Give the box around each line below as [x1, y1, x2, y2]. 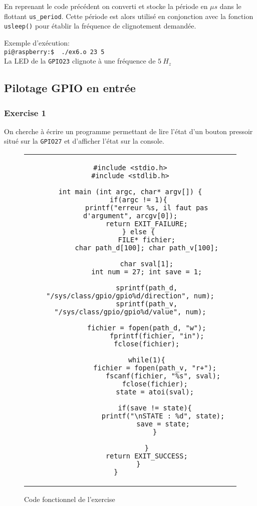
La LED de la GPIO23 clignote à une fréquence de [4, 56, 156, 66]
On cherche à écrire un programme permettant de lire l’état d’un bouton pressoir [4, 126, 253, 136]
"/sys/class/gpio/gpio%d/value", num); [54, 308, 206, 316]
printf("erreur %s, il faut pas [85, 204, 208, 212]
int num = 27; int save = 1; [91, 268, 202, 276]
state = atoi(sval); [116, 388, 194, 396]
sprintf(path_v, [116, 300, 178, 308]
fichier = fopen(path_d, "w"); [87, 324, 206, 332]
